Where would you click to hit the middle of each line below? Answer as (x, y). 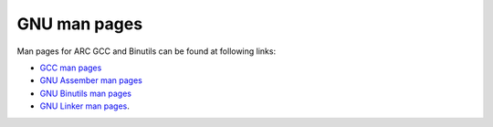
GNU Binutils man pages (86, 93)
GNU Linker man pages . (84, 106)
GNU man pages (80, 24)
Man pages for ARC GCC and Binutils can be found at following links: (147, 51)
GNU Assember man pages (91, 80)
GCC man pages (71, 68)
